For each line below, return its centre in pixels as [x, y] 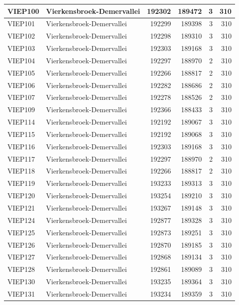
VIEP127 [21, 257]
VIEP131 [21, 293]
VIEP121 [21, 208]
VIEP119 [21, 183]
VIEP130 [21, 282]
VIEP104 [21, 60]
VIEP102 [21, 36]
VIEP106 [21, 85]
